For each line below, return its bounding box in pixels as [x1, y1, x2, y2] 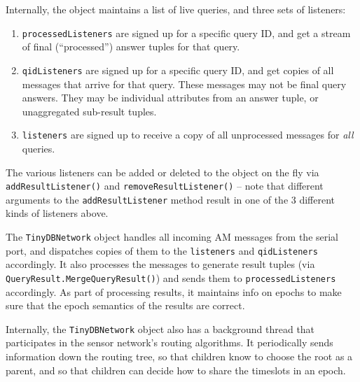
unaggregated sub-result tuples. [22, 104, 157, 118]
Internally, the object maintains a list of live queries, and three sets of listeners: [6, 2, 346, 16]
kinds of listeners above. [6, 206, 109, 220]
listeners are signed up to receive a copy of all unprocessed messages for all [22, 127, 354, 142]
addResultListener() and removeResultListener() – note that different [6, 178, 324, 193]
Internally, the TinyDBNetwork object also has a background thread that [6, 321, 315, 336]
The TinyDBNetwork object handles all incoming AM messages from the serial [6, 229, 339, 244]
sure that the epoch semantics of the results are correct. [6, 298, 245, 313]
